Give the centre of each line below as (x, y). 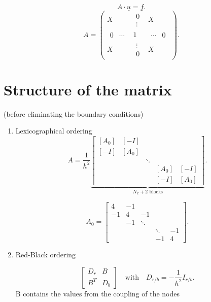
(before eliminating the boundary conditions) (74, 113)
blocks (156, 192)
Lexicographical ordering (54, 131)
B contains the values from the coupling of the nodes (98, 293)
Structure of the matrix (88, 89)
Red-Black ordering (46, 254)
